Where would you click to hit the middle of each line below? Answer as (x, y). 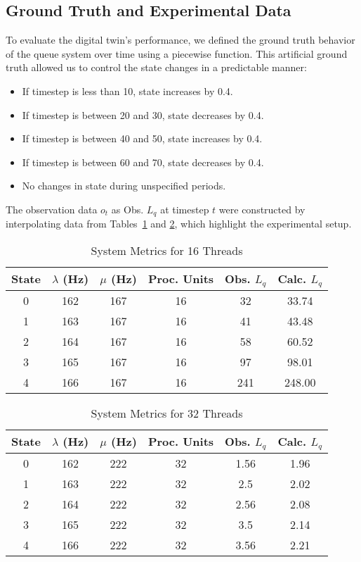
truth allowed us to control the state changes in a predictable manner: (156, 67)
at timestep (185, 209)
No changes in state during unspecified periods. (124, 186)
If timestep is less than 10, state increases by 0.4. (127, 90)
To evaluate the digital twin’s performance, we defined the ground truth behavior (180, 40)
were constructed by (262, 209)
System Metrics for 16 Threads (167, 250)
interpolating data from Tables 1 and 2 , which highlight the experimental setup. (179, 224)
